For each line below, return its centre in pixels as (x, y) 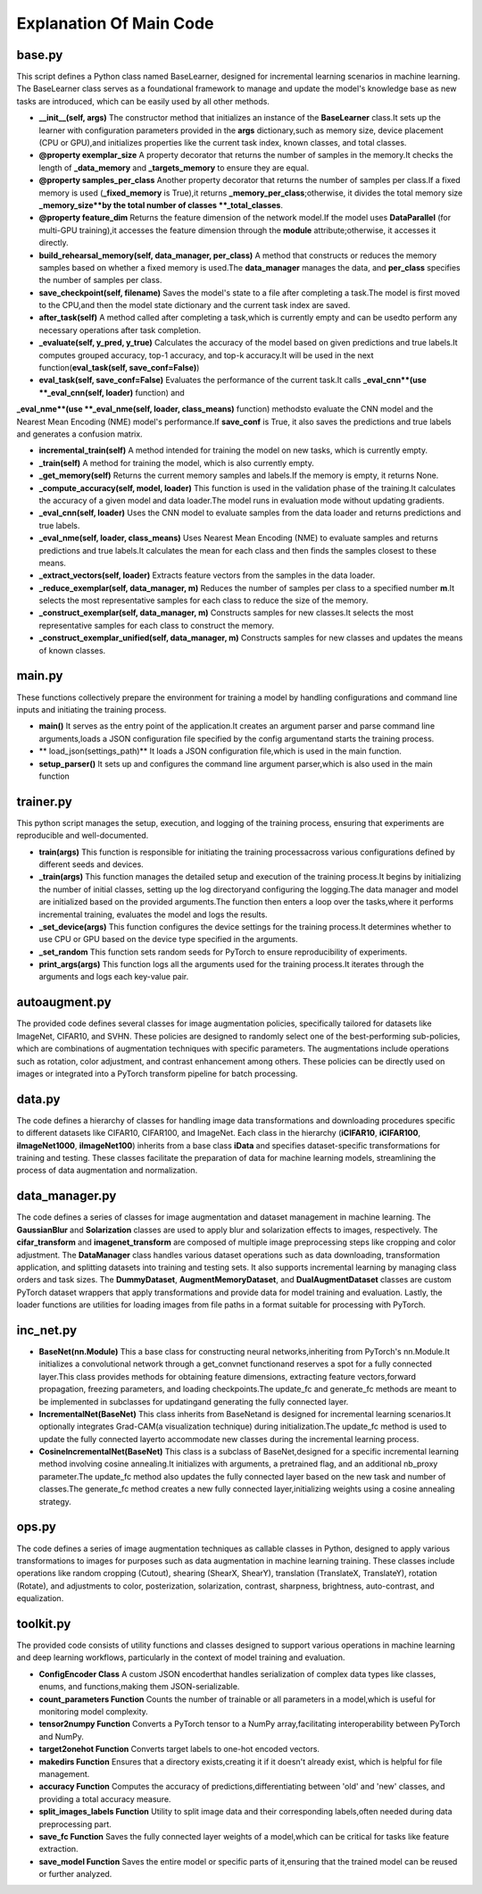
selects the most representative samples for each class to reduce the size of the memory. (204, 601)
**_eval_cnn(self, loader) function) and (112, 392)
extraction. (59, 1849)
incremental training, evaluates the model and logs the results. (153, 914)
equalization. (40, 1598)
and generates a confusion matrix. (79, 434)
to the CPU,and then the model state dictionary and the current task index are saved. (195, 305)
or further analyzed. (75, 1874)
